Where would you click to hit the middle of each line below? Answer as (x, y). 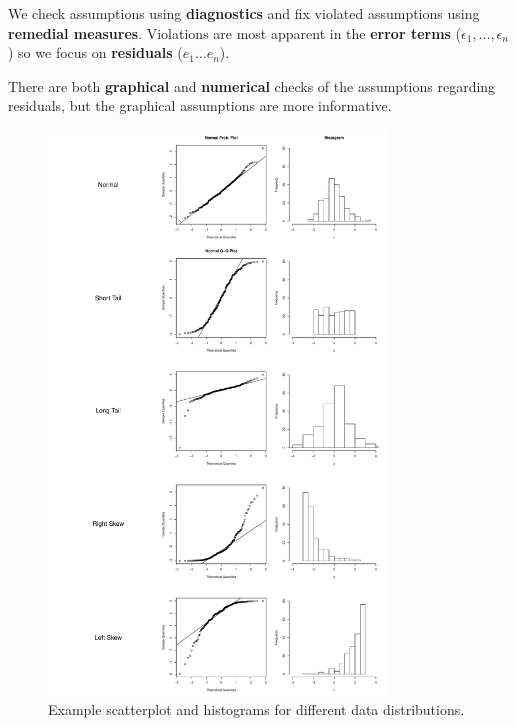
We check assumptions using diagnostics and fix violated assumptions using (244, 13)
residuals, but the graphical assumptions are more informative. (200, 105)
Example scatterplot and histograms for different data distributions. (256, 709)
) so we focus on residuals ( (95, 52)
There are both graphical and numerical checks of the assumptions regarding (252, 85)
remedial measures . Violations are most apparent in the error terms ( (235, 32)
